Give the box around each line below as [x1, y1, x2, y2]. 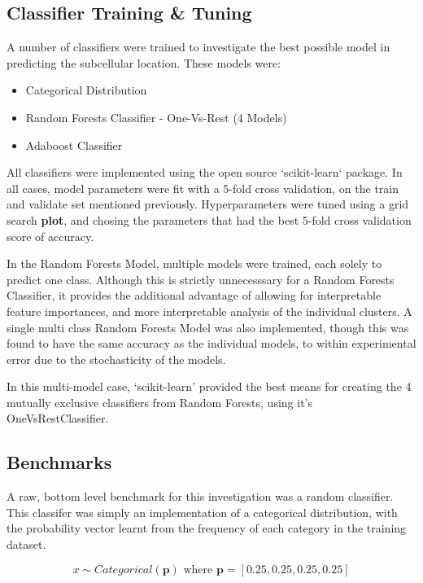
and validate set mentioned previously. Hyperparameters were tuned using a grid [7, 195, 409, 213]
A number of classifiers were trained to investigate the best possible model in [7, 38, 390, 55]
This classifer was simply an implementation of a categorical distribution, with [7, 503, 398, 520]
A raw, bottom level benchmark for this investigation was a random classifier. [7, 488, 394, 505]
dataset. [7, 536, 46, 553]
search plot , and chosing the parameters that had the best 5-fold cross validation [7, 211, 412, 228]
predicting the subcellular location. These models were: [7, 54, 281, 71]
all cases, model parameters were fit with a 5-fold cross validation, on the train [7, 179, 399, 196]
